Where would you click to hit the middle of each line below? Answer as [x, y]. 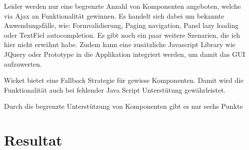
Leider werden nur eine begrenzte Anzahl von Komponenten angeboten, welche [123, 6]
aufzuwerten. [23, 63]
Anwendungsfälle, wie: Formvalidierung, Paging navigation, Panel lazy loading [121, 25]
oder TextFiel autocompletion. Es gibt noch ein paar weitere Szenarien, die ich [122, 35]
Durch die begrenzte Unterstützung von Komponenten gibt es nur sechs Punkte [124, 106]
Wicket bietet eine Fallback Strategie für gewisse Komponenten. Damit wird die [124, 80]
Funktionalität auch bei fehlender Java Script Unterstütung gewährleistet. [115, 89]
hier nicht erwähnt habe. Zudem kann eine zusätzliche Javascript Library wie [120, 44]
